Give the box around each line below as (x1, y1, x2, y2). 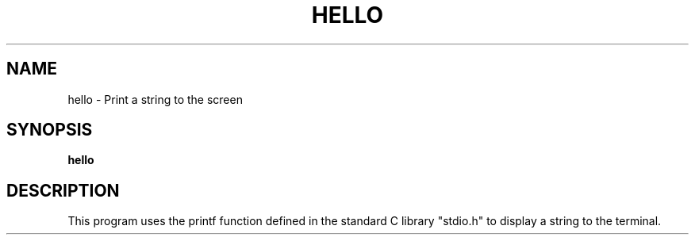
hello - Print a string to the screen (67, 92, 243, 106)
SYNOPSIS (6, 120, 93, 140)
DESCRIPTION (6, 180, 120, 201)
